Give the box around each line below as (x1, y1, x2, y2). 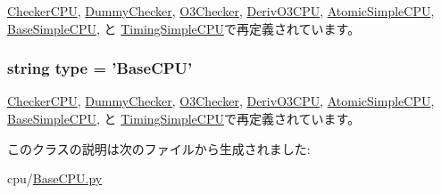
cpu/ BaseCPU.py (7, 169, 103, 188)
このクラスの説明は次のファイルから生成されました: (7, 139, 311, 158)
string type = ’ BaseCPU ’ (7, 57, 193, 79)
